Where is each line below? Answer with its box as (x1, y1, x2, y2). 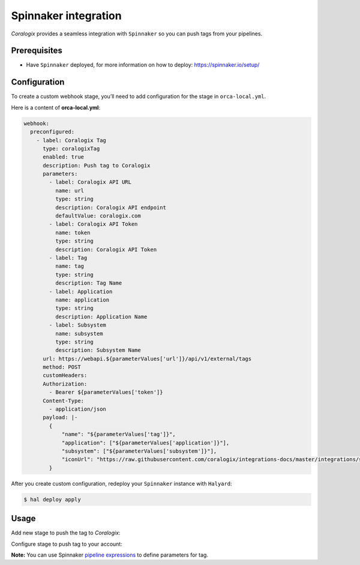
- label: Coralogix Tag (36, 137, 106, 144)
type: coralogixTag (43, 145, 100, 152)
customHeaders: (43, 372, 88, 379)
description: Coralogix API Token (55, 246, 157, 253)
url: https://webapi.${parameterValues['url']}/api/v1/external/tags (43, 355, 252, 362)
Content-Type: (43, 397, 84, 404)
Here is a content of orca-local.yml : (11, 104, 101, 111)
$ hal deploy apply (23, 496, 81, 503)
